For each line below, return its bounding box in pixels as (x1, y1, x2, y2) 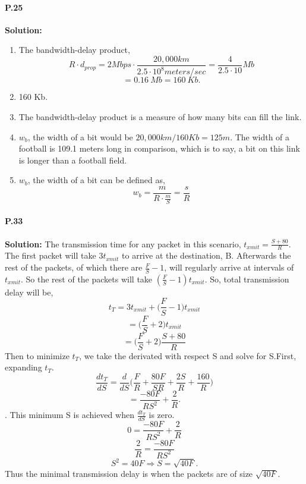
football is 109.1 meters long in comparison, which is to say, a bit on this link (18, 142, 300, 155)
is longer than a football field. (18, 153, 127, 166)
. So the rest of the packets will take (21, 272, 153, 285)
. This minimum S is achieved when (5, 408, 134, 421)
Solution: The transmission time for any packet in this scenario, (5, 237, 241, 250)
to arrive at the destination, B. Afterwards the (122, 249, 291, 262)
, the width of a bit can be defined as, (27, 174, 165, 186)
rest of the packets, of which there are (5, 261, 143, 274)
